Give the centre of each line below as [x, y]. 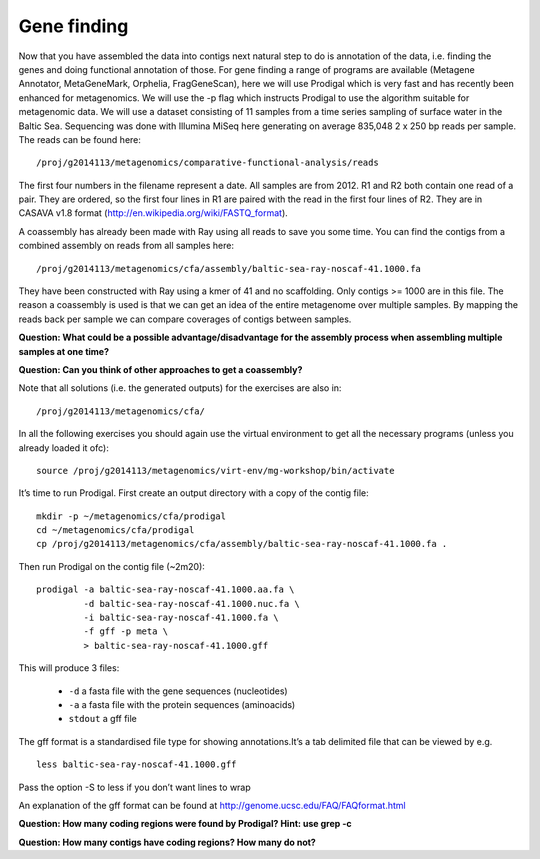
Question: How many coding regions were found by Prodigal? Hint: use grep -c [185, 824]
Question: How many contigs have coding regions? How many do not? [167, 842]
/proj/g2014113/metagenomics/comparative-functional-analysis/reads [207, 163]
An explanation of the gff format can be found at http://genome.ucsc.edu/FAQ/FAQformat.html [212, 805]
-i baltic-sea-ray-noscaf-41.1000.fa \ [181, 618]
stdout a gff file [102, 719]
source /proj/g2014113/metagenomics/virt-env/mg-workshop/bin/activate [215, 470]
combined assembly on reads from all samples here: [126, 246]
